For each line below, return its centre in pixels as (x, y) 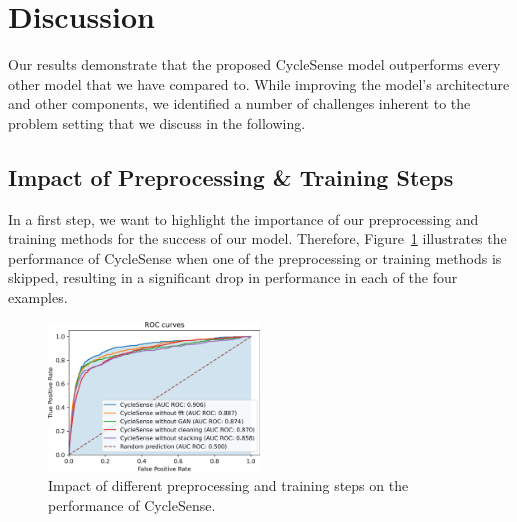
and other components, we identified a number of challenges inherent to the (239, 103)
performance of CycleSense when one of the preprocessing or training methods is (255, 257)
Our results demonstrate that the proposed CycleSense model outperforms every (254, 64)
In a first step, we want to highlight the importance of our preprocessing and (243, 218)
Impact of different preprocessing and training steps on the (228, 485)
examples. (38, 297)
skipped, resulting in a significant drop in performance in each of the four (233, 277)
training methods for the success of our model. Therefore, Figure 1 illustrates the (257, 238)
